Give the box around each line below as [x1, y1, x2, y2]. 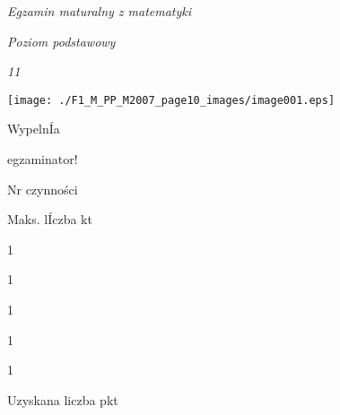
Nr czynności [7, 179, 78, 198]
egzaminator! [7, 150, 78, 169]
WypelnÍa [7, 119, 60, 138]
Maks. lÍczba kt [7, 210, 92, 229]
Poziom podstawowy [7, 31, 116, 50]
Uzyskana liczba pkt [7, 390, 118, 409]
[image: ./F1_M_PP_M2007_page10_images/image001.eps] [7, 93, 336, 107]
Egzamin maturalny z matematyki [7, 2, 192, 20]
